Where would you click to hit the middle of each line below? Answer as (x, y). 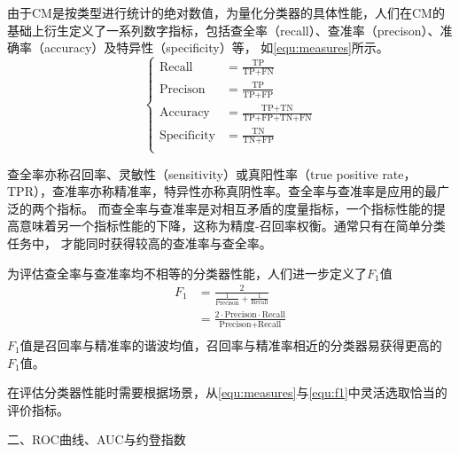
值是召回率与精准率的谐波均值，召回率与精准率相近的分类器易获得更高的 (231, 344)
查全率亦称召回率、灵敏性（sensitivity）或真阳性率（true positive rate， (212, 173)
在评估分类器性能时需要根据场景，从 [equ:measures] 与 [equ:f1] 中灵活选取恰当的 (227, 392)
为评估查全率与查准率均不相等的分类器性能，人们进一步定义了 (187, 273)
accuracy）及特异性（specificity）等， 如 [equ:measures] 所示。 (216, 47)
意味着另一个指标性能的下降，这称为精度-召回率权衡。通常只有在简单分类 (232, 226)
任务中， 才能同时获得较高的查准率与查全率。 (140, 243)
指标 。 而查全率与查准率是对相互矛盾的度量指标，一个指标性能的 (245, 208)
